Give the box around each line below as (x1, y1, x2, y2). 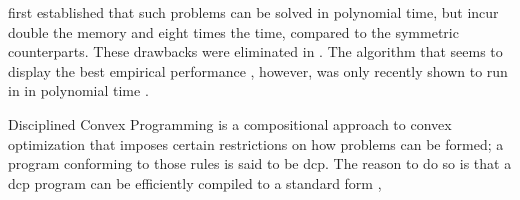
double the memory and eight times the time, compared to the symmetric (8, 21, 459, 42)
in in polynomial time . (8, 80, 149, 101)
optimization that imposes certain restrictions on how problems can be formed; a (8, 133, 504, 154)
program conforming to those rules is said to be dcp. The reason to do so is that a (8, 153, 512, 174)
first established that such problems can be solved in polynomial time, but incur (8, 2, 499, 22)
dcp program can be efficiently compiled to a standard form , (8, 172, 382, 193)
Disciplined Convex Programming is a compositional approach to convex (8, 113, 452, 134)
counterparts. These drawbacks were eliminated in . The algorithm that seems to (8, 41, 503, 62)
